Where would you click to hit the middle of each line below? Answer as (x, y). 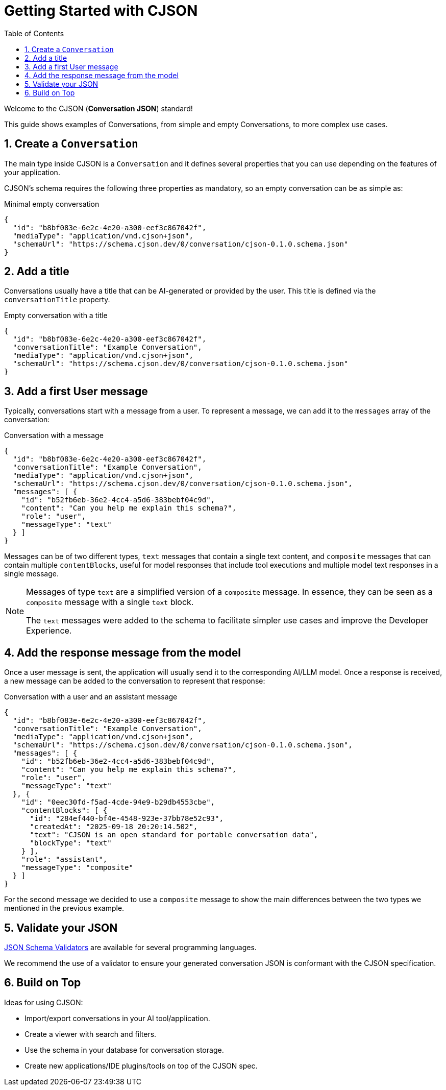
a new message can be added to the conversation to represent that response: (135, 681)
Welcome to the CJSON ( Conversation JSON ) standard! (98, 108)
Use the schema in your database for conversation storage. (124, 1050)
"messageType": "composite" (77, 868)
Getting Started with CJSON (101, 11)
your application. (32, 172)
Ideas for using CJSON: (44, 1002)
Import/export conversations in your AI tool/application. (117, 1018)
